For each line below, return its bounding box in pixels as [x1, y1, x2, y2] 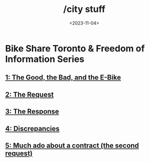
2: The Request [5, 90, 54, 98]
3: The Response [5, 107, 59, 116]
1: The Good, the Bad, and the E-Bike [5, 73, 121, 82]
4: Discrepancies [5, 124, 60, 133]
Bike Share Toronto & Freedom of [5, 42, 145, 54]
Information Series [5, 53, 84, 64]
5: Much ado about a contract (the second [5, 141, 139, 149]
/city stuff [63, 3, 105, 15]
